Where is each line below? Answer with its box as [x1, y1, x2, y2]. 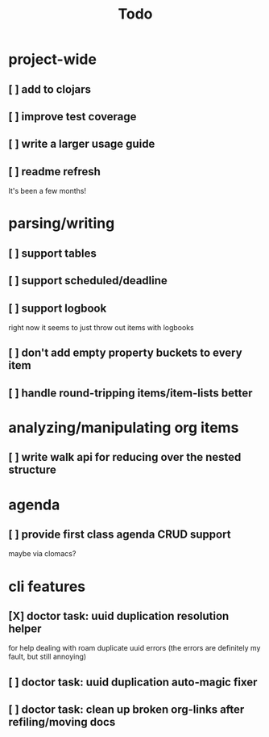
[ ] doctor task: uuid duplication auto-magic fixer [8, 675, 258, 689]
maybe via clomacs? [8, 549, 77, 559]
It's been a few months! [8, 186, 87, 196]
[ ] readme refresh [8, 165, 101, 178]
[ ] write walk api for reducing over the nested [8, 450, 242, 464]
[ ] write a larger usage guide [8, 137, 155, 151]
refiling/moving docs [8, 715, 116, 729]
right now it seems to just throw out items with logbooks [8, 322, 195, 332]
